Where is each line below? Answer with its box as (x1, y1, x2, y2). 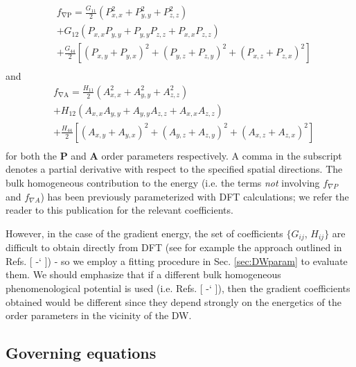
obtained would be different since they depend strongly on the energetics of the (6, 294, 341, 309)
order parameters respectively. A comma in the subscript (101, 148, 342, 162)
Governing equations (6, 342, 157, 364)
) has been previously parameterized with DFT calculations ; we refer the (40, 189, 349, 203)
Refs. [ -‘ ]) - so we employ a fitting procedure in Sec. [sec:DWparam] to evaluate (6, 253, 348, 268)
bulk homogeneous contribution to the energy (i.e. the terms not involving (6, 176, 320, 190)
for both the (6, 148, 57, 162)
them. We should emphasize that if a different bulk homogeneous (6, 267, 281, 282)
